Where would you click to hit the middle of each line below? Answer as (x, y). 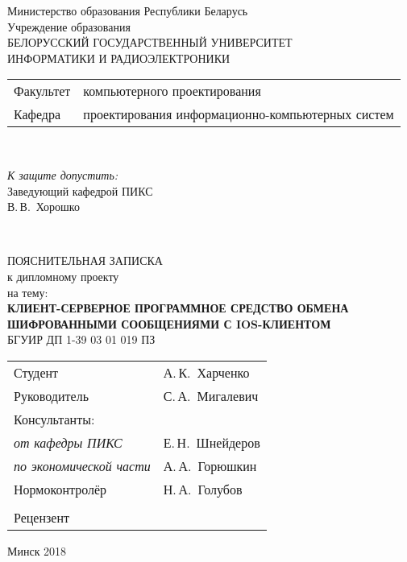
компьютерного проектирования (172, 91)
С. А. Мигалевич (211, 395)
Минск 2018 (37, 550)
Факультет (42, 91)
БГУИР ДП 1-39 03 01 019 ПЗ (81, 339)
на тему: (28, 292)
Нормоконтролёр (60, 489)
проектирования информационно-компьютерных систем (239, 114)
